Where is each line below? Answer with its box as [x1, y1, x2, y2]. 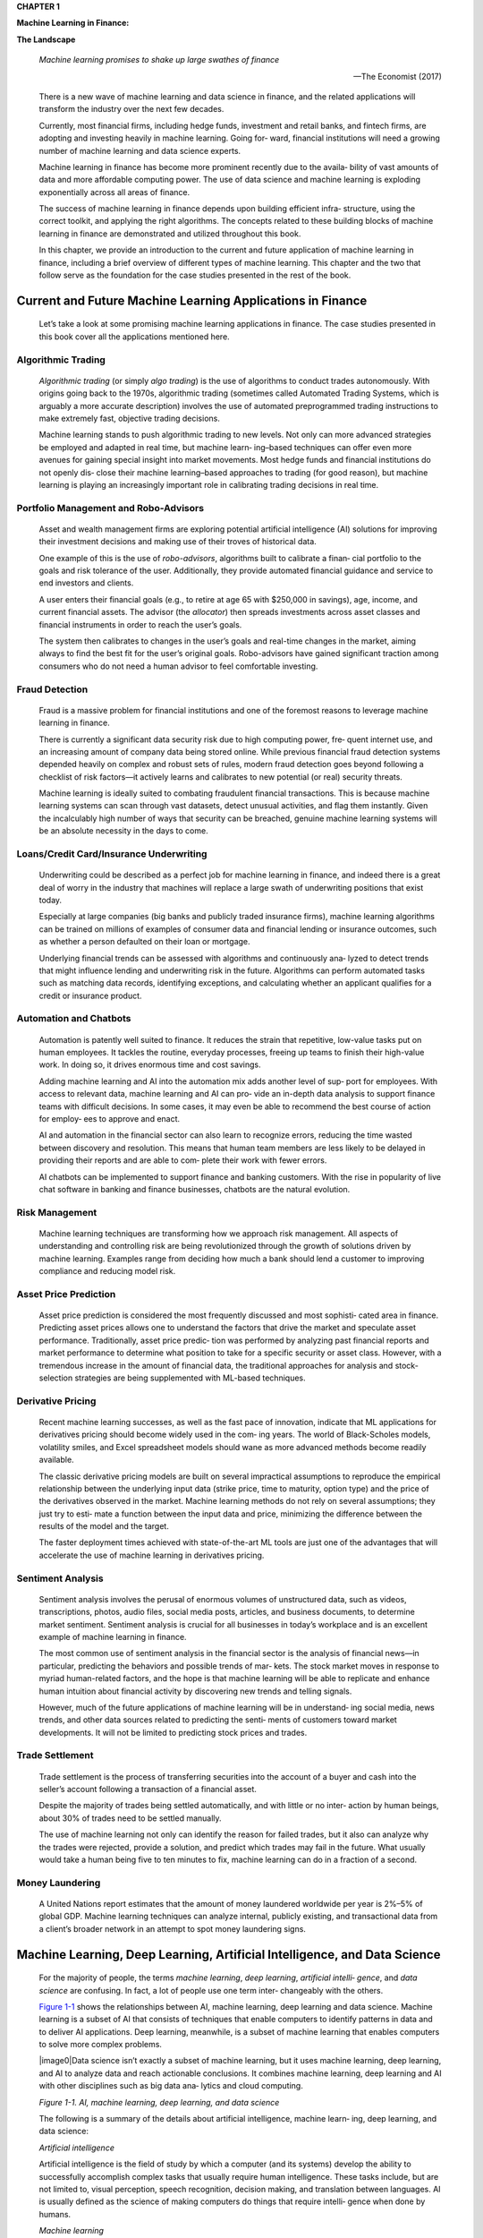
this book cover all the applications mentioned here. [38, 331, 230, 342]
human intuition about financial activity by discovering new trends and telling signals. [38, 1686, 352, 1696]
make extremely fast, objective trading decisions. [38, 413, 221, 423]
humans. [38, 2208, 72, 2219]
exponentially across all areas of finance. [38, 186, 191, 197]
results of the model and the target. [38, 1521, 169, 1532]
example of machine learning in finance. [38, 1631, 187, 1642]
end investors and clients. [38, 577, 134, 588]
